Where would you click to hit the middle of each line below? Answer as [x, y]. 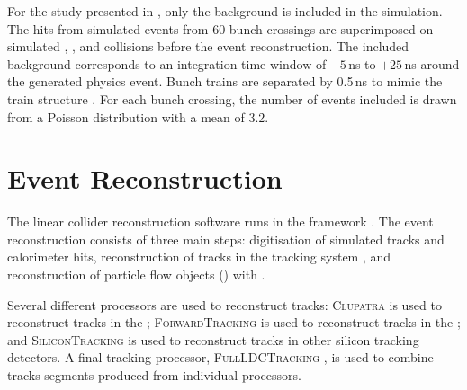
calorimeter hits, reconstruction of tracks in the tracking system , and [199, 257]
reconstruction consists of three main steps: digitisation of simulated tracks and [226, 239]
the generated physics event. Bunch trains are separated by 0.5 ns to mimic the [225, 81]
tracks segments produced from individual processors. [154, 375]
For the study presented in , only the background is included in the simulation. [225, 11]
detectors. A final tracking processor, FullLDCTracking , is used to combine [220, 357]
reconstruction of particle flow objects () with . [136, 275]
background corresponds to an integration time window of [167, 63]
